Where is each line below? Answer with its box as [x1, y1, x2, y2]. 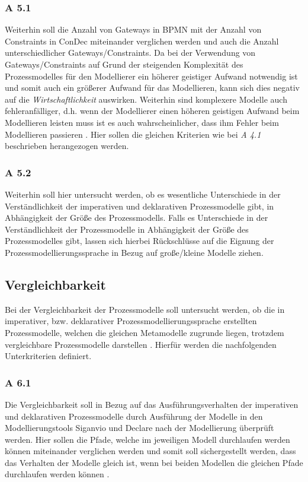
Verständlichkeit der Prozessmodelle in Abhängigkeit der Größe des [5, 223, 249, 235]
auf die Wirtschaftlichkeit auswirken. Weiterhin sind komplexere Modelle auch [5, 93, 287, 105]
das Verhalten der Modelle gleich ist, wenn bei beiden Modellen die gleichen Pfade [5, 456, 303, 468]
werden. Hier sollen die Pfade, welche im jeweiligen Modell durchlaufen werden [5, 433, 290, 445]
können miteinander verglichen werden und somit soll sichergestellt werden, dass [5, 445, 296, 457]
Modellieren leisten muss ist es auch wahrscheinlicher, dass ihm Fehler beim [5, 116, 279, 128]
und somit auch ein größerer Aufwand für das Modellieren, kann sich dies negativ [5, 81, 300, 94]
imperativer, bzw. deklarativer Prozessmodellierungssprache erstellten [5, 315, 257, 327]
